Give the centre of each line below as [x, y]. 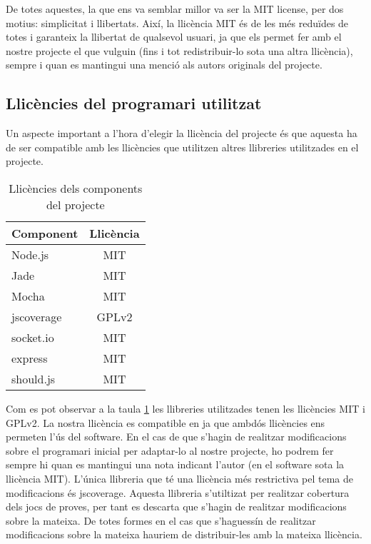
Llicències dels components [76, 188]
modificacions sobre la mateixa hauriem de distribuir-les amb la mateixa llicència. [184, 534]
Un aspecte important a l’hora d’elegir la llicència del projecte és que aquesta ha [182, 133]
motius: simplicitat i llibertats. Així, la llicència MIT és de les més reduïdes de [177, 22]
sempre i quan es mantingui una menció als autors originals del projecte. [164, 65]
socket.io [33, 337]
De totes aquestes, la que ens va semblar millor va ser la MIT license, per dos [175, 9]
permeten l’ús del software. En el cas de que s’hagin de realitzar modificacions [176, 437]
